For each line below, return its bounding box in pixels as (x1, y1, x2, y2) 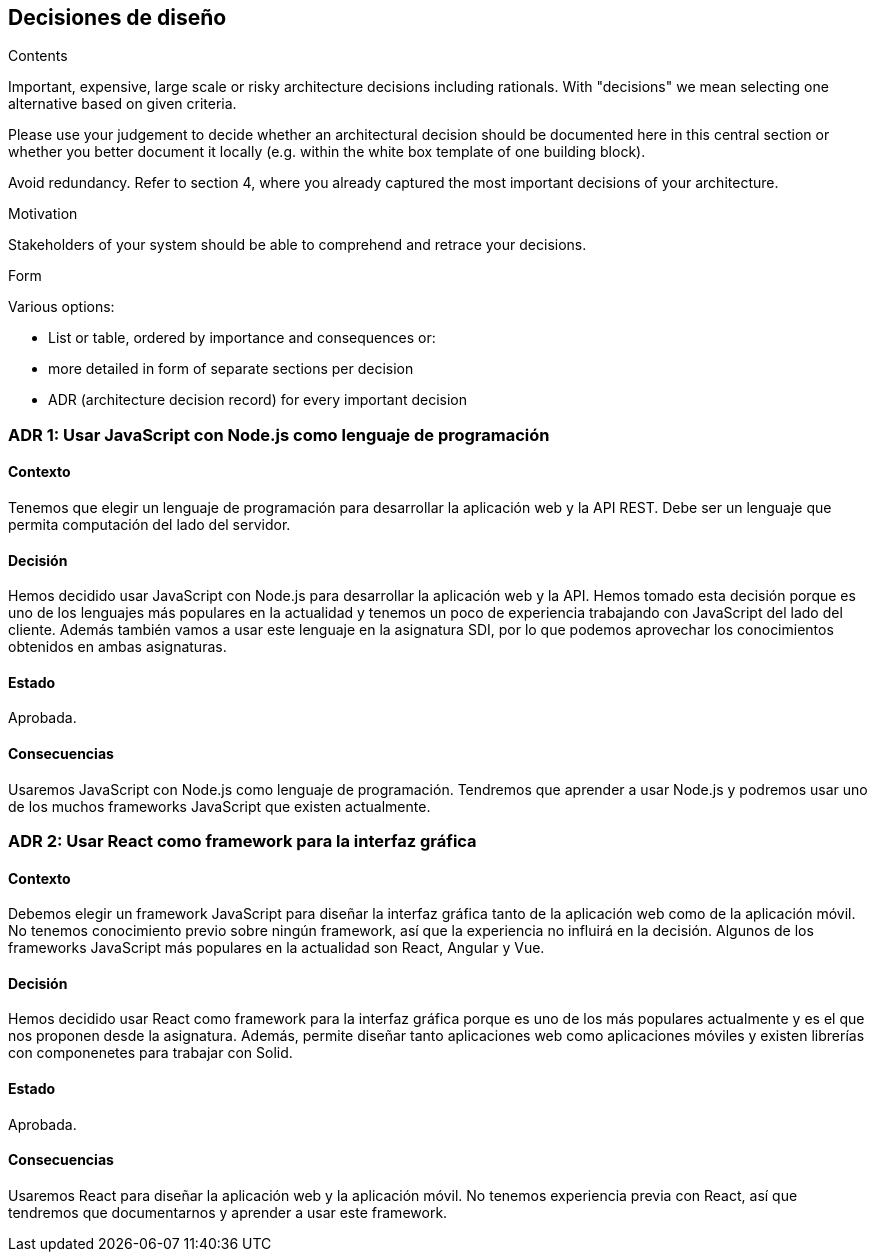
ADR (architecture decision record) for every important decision (48, 391, 468, 409)
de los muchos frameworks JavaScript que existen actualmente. (8, 797, 431, 815)
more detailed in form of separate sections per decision (48, 360, 414, 378)
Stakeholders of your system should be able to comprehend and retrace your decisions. (8, 236, 587, 254)
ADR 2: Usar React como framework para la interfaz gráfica (8, 831, 477, 852)
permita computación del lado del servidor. (8, 516, 291, 534)
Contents (8, 47, 68, 65)
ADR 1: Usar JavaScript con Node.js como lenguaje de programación (8, 424, 550, 445)
